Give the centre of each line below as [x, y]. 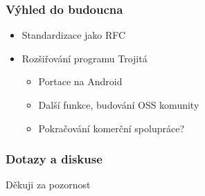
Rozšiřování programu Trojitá [84, 58]
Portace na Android [80, 81]
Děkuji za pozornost [48, 185]
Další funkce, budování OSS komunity [119, 105]
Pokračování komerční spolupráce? [111, 128]
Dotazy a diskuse [54, 159]
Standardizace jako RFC [74, 35]
